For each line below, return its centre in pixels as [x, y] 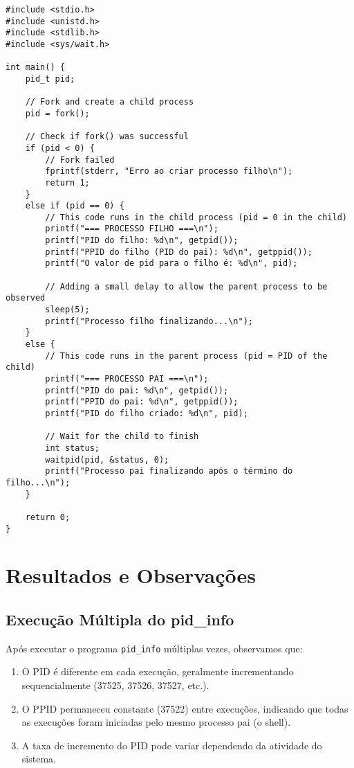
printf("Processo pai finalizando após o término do [169, 471]
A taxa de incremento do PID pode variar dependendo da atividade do [172, 745]
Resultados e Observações [131, 575]
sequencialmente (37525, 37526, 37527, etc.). [115, 685]
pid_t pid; [50, 79]
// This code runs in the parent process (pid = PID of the [186, 356]
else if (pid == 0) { [75, 206]
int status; [73, 448]
